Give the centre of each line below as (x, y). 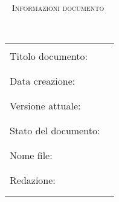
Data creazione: (43, 81)
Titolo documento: (49, 56)
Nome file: (31, 155)
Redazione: (33, 180)
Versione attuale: (45, 106)
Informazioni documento (58, 7)
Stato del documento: (55, 131)
